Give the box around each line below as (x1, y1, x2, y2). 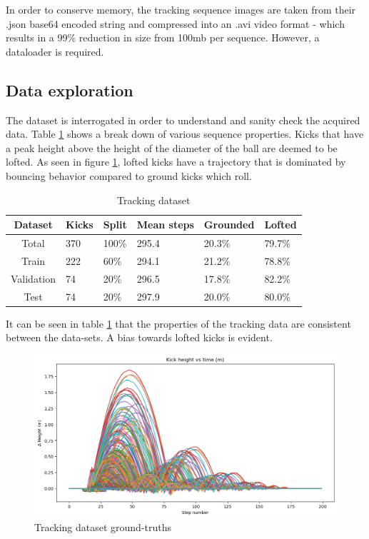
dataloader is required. (6, 44, 104, 59)
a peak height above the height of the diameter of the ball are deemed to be (6, 140, 338, 155)
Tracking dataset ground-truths (34, 520, 172, 535)
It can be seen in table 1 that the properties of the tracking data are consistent (6, 316, 351, 331)
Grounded (203, 217, 255, 232)
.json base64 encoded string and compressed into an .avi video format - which (6, 16, 345, 31)
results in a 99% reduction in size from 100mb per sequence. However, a (6, 30, 320, 45)
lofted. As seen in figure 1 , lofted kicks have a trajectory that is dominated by (6, 154, 346, 169)
